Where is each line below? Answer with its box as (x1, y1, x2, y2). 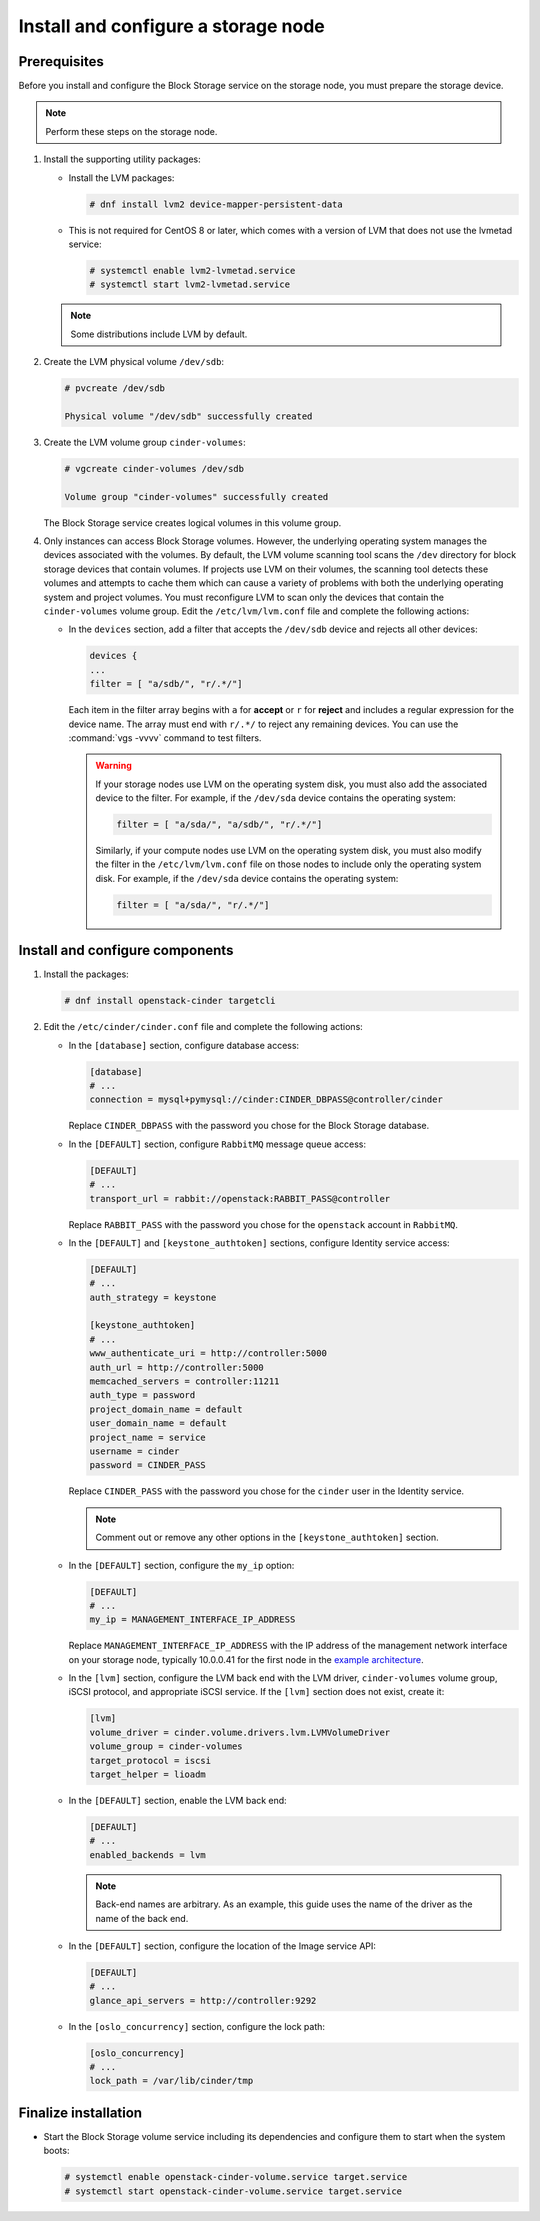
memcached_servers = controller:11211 (89, 1376, 280, 1387)
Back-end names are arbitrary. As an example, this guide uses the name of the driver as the (95, 1898, 473, 1910)
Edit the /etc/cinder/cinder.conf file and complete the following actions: (43, 1021, 364, 1033)
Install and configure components (18, 942, 234, 959)
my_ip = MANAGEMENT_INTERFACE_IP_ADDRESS (89, 1614, 296, 1625)
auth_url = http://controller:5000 (89, 1361, 264, 1373)
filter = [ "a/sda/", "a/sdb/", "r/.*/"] (116, 819, 323, 830)
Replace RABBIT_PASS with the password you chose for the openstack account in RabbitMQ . (68, 1218, 459, 1230)
